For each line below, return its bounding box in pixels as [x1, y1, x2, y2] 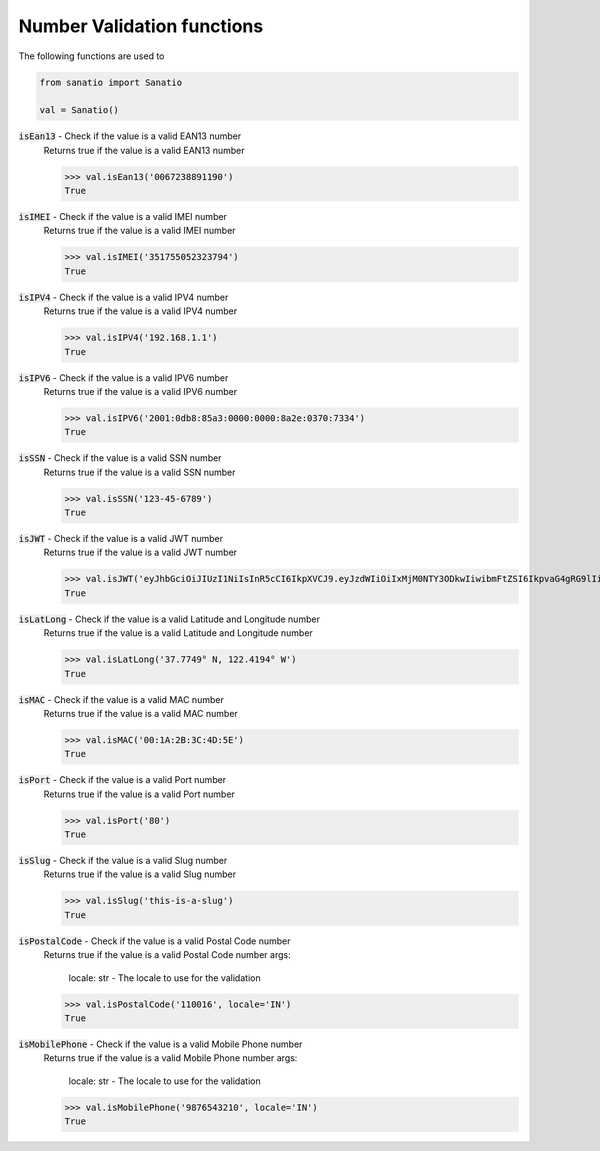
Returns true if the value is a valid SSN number [43, 466, 236, 478]
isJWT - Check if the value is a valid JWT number [18, 533, 224, 545]
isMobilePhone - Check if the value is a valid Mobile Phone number [18, 1038, 303, 1050]
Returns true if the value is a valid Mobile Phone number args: [43, 1052, 298, 1064]
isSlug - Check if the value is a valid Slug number [18, 855, 228, 867]
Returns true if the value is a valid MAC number [43, 707, 239, 719]
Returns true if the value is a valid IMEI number [43, 225, 236, 237]
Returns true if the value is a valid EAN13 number [43, 144, 245, 156]
